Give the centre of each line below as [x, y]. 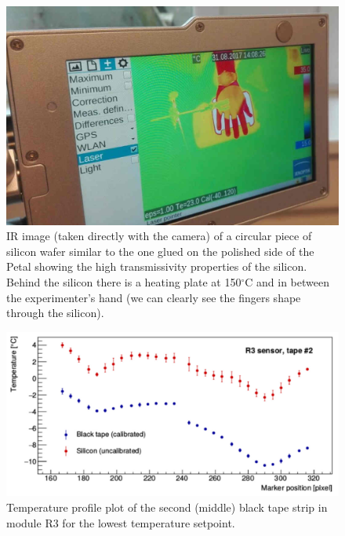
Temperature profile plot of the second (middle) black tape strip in [167, 507]
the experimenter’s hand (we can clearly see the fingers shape [154, 297]
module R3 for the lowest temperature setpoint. [121, 522]
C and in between [287, 282]
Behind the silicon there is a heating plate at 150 [124, 282]
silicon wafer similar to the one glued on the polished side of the [160, 251]
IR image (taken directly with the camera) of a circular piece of [159, 236]
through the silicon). [55, 313]
